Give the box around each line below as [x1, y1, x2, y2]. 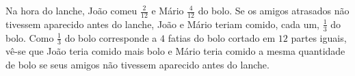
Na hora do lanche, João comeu [5, 3, 137, 17]
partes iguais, [291, 30, 347, 45]
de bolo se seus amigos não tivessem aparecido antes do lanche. [5, 58, 269, 72]
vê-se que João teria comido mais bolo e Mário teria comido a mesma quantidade [5, 44, 345, 58]
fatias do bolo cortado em [168, 30, 276, 45]
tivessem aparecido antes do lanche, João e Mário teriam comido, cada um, [5, 16, 319, 31]
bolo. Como [5, 30, 54, 45]
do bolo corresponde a [64, 30, 157, 45]
